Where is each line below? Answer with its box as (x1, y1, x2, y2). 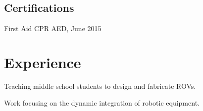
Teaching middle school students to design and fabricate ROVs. (4, 80, 196, 91)
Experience (4, 52, 81, 72)
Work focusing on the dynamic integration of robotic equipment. (4, 97, 200, 108)
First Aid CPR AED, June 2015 (4, 23, 101, 34)
